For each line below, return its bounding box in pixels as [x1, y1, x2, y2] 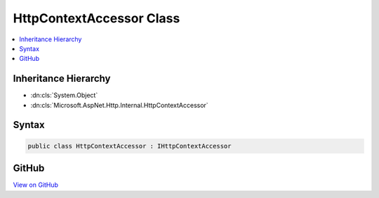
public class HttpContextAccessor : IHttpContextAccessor [27, 142, 232, 150]
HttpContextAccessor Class [13, 10, 180, 26]
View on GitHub [13, 181, 59, 189]
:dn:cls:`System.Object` [30, 91, 98, 99]
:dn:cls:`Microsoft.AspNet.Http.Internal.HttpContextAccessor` [30, 101, 208, 109]
